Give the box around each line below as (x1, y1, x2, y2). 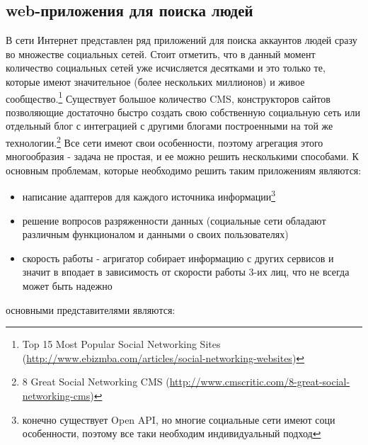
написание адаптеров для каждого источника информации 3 (22, 187, 276, 204)
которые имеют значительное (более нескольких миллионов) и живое (6, 74, 305, 89)
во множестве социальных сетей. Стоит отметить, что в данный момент (6, 46, 316, 61)
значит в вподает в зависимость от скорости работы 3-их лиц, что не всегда (22, 264, 350, 279)
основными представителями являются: (6, 302, 176, 317)
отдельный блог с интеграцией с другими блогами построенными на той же (6, 118, 333, 133)
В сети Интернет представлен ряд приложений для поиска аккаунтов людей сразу (6, 33, 357, 47)
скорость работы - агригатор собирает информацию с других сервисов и (22, 250, 334, 265)
